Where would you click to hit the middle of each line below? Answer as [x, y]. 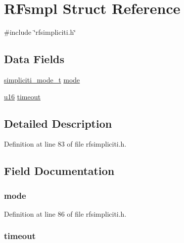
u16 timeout [22, 96]
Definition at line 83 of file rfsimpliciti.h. [65, 144]
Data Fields [34, 59]
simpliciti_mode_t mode [42, 79]
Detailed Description [58, 123]
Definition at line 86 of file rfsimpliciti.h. [65, 213]
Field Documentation [59, 171]
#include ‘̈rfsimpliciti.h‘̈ [40, 32]
